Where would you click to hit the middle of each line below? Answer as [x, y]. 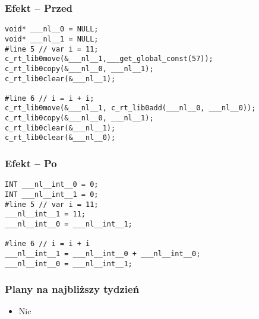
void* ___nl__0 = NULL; [52, 29]
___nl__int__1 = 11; [45, 214]
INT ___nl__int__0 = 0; [52, 185]
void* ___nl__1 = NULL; [52, 39]
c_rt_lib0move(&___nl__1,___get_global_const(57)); [109, 59]
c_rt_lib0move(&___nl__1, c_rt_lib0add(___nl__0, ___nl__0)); [130, 108]
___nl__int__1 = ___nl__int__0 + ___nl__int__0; [103, 253]
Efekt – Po [31, 163]
